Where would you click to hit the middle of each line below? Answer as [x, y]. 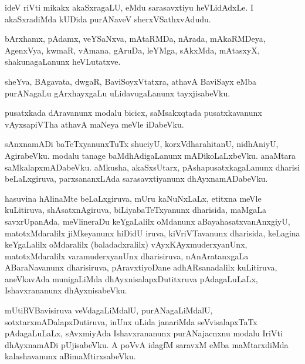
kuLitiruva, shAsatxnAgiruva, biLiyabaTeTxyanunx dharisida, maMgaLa [135, 210]
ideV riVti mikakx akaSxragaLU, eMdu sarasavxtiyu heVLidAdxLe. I [129, 7]
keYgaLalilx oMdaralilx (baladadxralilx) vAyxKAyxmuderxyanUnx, [126, 244]
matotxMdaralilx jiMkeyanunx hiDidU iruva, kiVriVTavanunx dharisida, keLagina [152, 233]
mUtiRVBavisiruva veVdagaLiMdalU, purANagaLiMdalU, [109, 310]
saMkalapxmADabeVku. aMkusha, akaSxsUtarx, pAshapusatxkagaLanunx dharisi [152, 167]
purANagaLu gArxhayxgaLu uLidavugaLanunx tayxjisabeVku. [118, 93]
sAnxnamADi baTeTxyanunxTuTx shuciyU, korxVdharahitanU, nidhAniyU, [142, 144]
